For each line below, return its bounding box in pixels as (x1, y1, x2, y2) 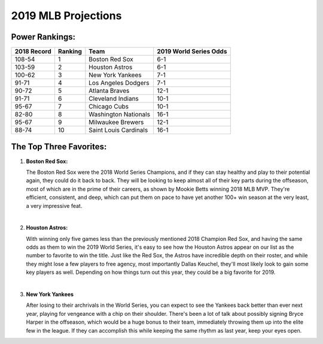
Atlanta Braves (89, 87, 130, 95)
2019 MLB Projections (11, 9, 122, 22)
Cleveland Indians (89, 95, 139, 103)
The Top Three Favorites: (11, 141, 107, 152)
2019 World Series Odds (156, 47, 227, 56)
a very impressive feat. (26, 202, 83, 209)
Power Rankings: (11, 32, 76, 42)
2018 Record (14, 47, 51, 56)
